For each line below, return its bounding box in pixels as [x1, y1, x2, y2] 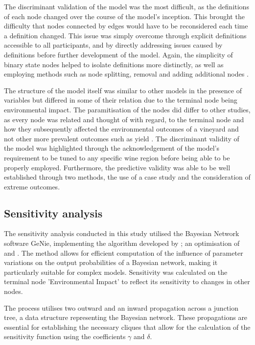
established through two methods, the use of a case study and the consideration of [4, 172, 251, 182]
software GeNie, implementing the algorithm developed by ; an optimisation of [4, 238, 240, 248]
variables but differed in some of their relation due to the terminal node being [4, 95, 237, 105]
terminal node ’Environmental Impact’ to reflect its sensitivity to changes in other [4, 276, 250, 287]
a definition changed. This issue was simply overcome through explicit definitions [4, 30, 247, 40]
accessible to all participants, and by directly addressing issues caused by [4, 40, 223, 50]
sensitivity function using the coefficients [4, 331, 126, 342]
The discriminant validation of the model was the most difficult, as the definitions [4, 1, 249, 11]
